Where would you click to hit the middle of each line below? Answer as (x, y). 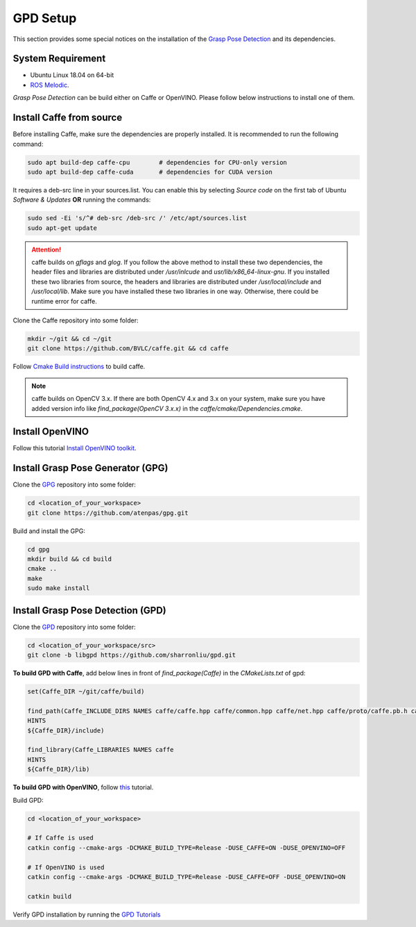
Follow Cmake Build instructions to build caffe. (79, 367)
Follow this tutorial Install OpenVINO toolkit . (75, 448)
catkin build (50, 896)
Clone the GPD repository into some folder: (75, 627)
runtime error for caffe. (64, 301)
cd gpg (38, 549)
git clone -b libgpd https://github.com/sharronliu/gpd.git (132, 655)
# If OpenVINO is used (66, 867)
